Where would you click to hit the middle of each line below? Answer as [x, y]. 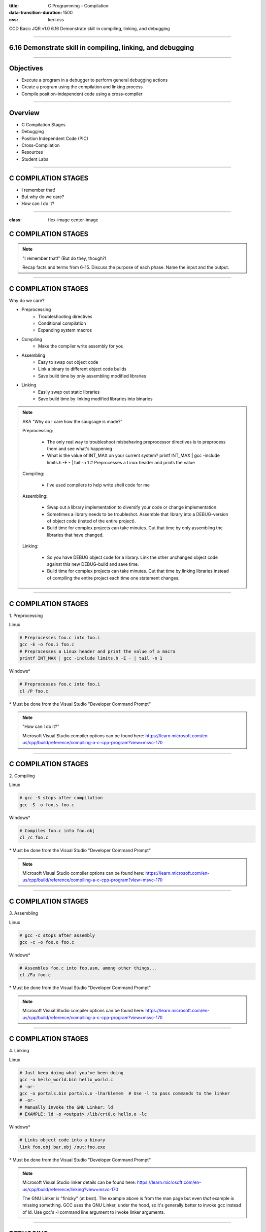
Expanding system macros [65, 330]
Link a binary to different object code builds [82, 369]
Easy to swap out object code [68, 362]
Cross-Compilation [41, 145]
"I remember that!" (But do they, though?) [65, 258]
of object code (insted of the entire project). [92, 521]
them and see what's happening [80, 448]
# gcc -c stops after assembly [57, 935]
